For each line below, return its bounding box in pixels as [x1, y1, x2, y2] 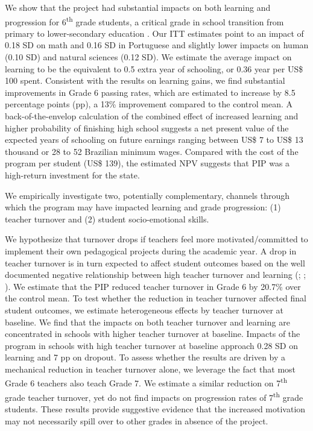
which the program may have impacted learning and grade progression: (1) [5, 201, 281, 213]
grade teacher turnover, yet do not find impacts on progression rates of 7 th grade [5, 389, 303, 403]
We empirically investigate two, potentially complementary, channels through [5, 189, 290, 201]
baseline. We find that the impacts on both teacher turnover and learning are [5, 315, 290, 328]
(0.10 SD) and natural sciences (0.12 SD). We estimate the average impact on [5, 51, 292, 63]
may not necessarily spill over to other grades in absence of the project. [5, 414, 268, 427]
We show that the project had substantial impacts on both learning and [5, 1, 271, 13]
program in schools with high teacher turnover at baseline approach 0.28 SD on [5, 339, 299, 351]
